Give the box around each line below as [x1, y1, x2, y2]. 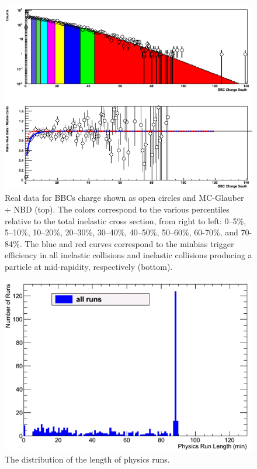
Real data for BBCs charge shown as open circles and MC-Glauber [5, 191, 244, 204]
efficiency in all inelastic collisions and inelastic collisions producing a [5, 249, 252, 261]
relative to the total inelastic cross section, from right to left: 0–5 [5, 214, 237, 227]
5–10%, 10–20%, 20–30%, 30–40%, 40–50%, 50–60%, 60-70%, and [5, 226, 238, 238]
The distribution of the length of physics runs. [5, 453, 170, 465]
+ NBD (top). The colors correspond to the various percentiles [5, 203, 230, 215]
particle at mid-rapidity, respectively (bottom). [5, 260, 173, 272]
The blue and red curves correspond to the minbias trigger [25, 237, 234, 249]
